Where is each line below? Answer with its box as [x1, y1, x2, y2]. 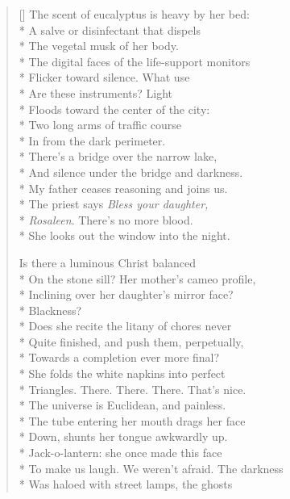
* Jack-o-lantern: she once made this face [19, 444, 222, 461]
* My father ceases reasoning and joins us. [19, 179, 228, 196]
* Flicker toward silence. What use [19, 69, 190, 86]
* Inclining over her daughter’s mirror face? [19, 286, 234, 303]
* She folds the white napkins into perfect [19, 365, 226, 382]
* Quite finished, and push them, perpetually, [19, 333, 244, 350]
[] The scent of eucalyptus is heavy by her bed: [19, 6, 250, 22]
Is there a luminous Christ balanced [19, 254, 197, 270]
